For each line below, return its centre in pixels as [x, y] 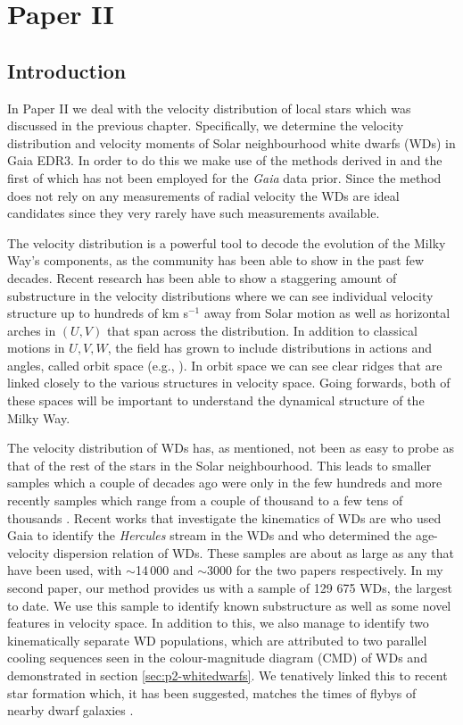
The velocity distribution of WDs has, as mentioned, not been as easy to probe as [231, 448]
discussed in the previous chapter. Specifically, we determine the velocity [206, 125]
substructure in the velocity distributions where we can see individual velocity [220, 295]
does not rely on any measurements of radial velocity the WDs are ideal [203, 195]
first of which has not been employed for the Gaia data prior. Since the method [224, 177]
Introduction [67, 70]
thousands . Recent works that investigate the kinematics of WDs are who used [224, 517]
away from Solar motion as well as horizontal [327, 313]
